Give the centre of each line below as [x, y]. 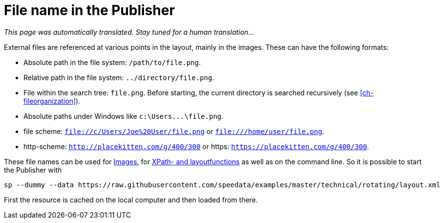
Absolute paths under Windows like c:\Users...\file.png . [124, 116]
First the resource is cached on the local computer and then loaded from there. [131, 200]
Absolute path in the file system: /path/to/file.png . [112, 62]
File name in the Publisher [89, 10]
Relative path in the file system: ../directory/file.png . [119, 77]
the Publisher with [33, 170]
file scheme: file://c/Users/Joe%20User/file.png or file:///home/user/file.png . [174, 131]
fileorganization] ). [52, 101]
